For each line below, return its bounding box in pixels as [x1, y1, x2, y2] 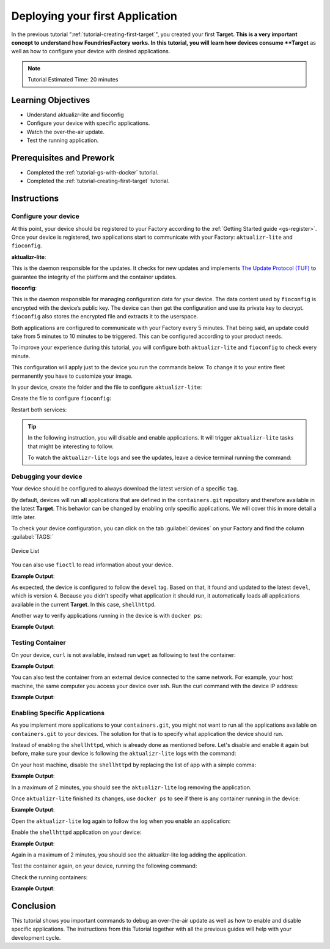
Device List [11, 547, 40, 554]
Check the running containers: [11, 873, 88, 881]
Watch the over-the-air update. [26, 128, 105, 135]
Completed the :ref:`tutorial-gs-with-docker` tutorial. [26, 169, 159, 176]
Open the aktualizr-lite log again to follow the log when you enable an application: [11, 817, 231, 825]
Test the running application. [26, 137, 99, 144]
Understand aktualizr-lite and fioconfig [26, 111, 125, 119]
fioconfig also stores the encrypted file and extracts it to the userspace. [11, 313, 199, 320]
